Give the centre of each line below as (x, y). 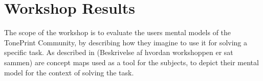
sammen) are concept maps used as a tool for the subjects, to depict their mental (131, 62)
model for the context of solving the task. (69, 72)
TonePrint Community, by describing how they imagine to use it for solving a (126, 42)
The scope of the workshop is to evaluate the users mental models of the (118, 32)
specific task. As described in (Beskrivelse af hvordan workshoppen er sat (119, 52)
